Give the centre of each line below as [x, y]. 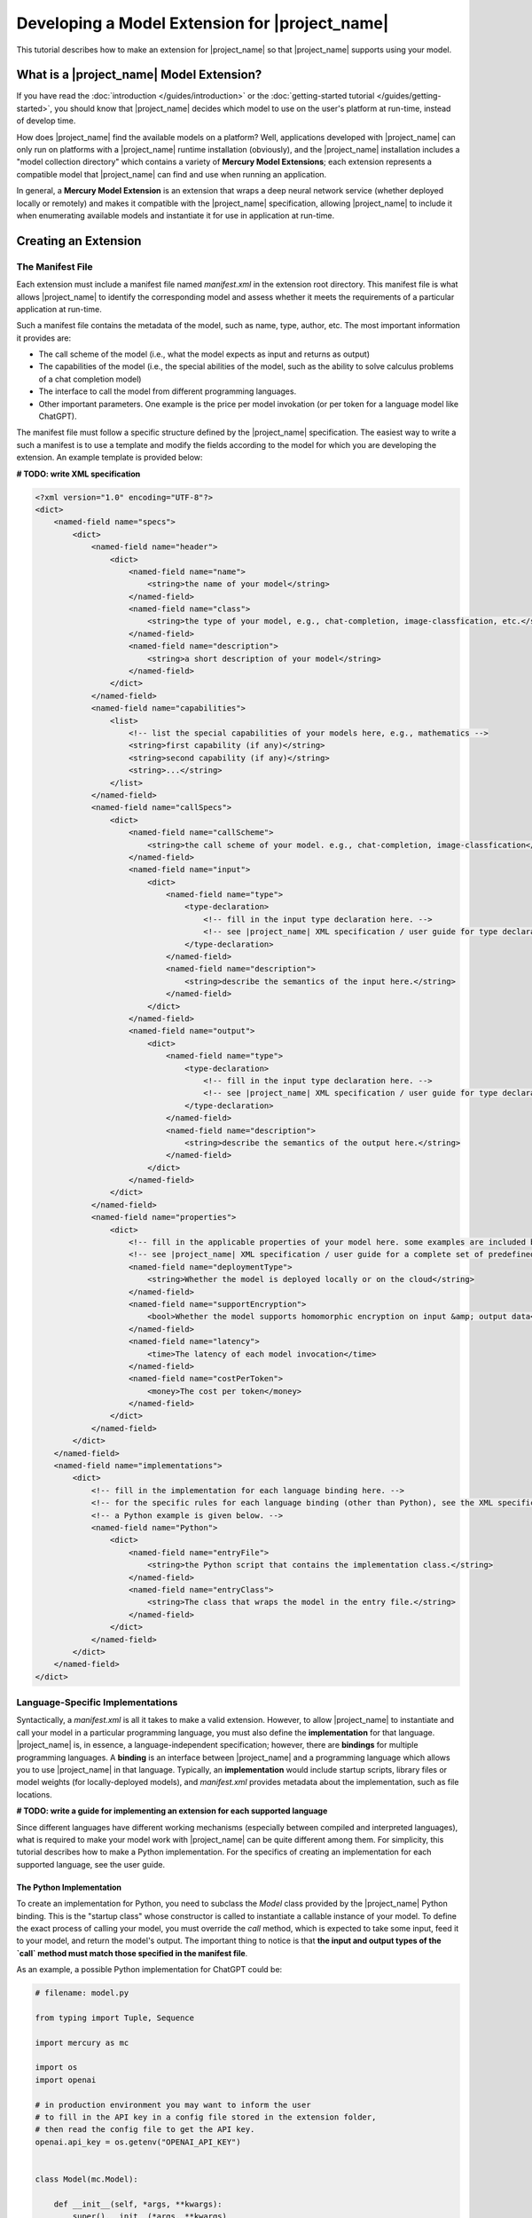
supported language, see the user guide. [91, 1864]
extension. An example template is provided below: [110, 458]
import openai [66, 2080]
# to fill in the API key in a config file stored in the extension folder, [206, 2117]
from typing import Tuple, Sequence [115, 2017]
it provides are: [44, 338]
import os [56, 2068]
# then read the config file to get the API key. [145, 2130]
